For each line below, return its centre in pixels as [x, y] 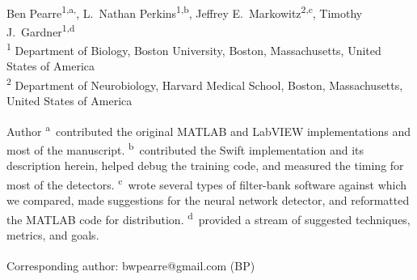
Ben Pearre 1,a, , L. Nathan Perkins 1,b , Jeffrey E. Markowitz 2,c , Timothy [185, 11]
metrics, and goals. [53, 234]
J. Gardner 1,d [41, 30]
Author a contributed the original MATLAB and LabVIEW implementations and [208, 129]
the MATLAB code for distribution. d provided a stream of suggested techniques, [208, 218]
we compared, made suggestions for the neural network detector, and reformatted [208, 200]
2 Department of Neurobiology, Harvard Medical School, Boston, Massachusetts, [205, 83]
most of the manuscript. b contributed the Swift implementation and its [185, 148]
